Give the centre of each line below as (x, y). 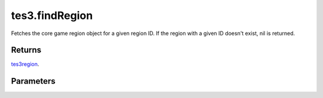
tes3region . (25, 64)
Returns (26, 50)
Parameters (33, 81)
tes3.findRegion (52, 15)
